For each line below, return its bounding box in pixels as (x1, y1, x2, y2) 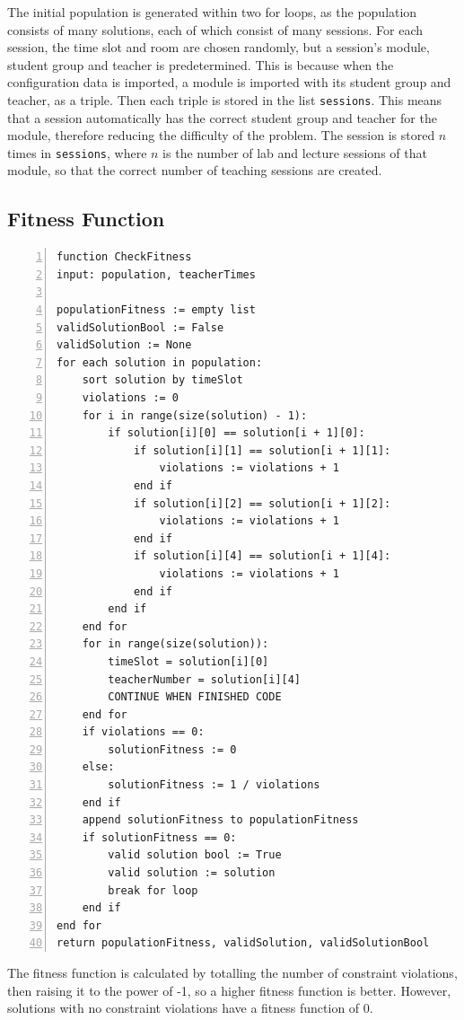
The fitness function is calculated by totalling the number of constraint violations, (7, 963, 458, 982)
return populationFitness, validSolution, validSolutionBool (57, 936, 430, 950)
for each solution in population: (57, 356, 263, 369)
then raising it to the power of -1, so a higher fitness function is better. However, (7, 980, 451, 999)
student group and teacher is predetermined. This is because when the (7, 55, 394, 74)
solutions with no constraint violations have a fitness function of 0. (7, 998, 373, 1017)
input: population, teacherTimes (57, 268, 256, 281)
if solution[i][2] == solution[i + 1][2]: (133, 497, 391, 510)
